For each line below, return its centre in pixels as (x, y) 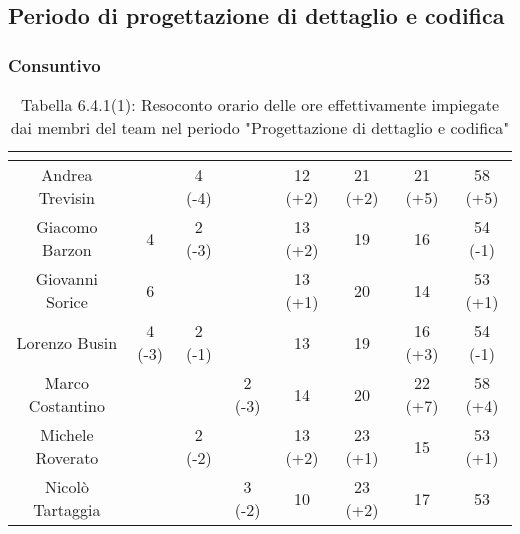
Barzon (67, 249)
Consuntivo (54, 64)
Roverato (67, 457)
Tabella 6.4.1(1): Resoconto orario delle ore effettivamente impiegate (260, 104)
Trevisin (66, 197)
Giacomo (67, 226)
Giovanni (67, 278)
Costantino (66, 405)
